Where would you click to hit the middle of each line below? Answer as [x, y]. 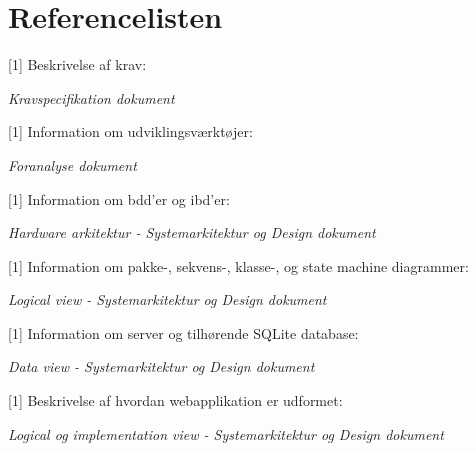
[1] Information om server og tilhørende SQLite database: [183, 332]
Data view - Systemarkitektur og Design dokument [161, 366]
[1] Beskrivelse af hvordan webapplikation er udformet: [175, 400]
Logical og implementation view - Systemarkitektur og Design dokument [226, 433]
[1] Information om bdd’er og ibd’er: [119, 198]
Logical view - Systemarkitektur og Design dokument [167, 299]
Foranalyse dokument [72, 164]
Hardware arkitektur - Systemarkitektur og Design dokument [192, 232]
